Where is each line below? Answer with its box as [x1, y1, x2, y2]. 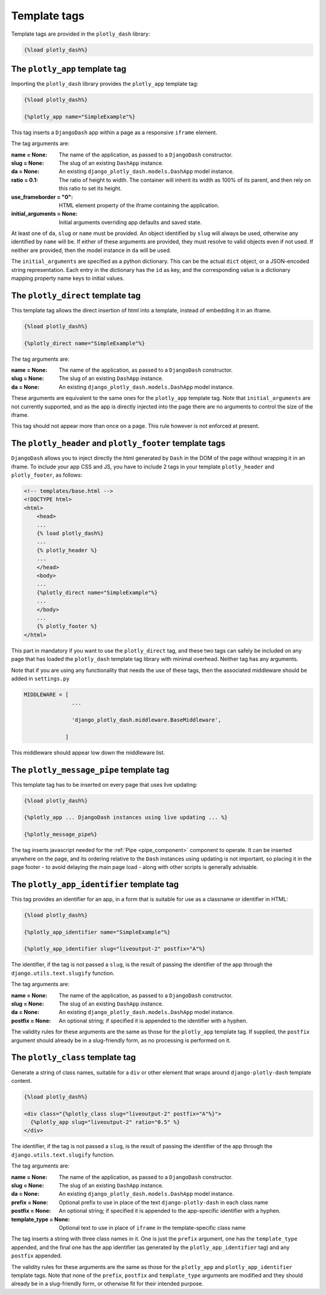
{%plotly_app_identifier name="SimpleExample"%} [24, 928, 171, 935]
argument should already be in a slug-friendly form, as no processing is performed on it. [11, 1036, 231, 1044]
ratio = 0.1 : [11, 176, 39, 184]
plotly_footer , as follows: [11, 471, 83, 479]
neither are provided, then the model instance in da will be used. [11, 247, 171, 254]
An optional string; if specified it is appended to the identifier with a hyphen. [59, 1017, 248, 1024]
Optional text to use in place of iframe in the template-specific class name [59, 1224, 246, 1231]
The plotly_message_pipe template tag [11, 764, 170, 775]
